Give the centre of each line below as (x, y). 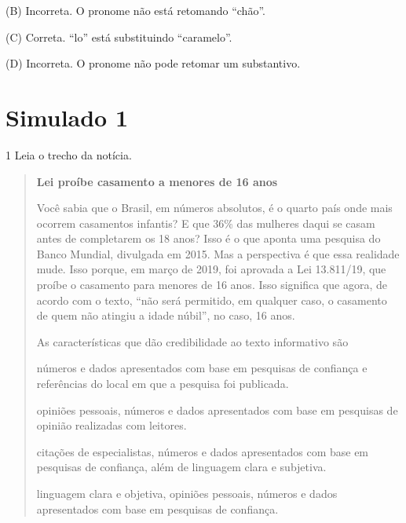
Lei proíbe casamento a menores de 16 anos (157, 181)
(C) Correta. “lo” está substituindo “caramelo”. (119, 37)
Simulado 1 (67, 117)
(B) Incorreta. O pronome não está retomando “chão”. (135, 10)
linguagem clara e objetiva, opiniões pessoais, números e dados (187, 493)
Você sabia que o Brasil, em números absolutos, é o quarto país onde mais (214, 208)
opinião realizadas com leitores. (112, 425)
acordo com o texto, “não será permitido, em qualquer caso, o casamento (212, 300)
